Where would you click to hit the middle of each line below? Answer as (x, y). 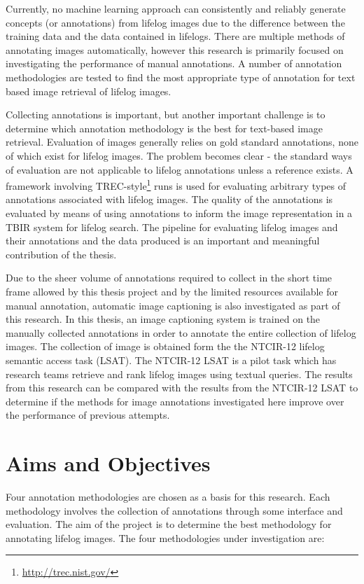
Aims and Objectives (108, 463)
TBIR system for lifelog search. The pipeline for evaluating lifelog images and (172, 227)
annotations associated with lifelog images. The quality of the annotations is (169, 199)
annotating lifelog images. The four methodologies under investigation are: (165, 537)
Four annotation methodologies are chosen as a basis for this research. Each (168, 496)
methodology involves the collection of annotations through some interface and (174, 510)
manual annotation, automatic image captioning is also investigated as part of (173, 305)
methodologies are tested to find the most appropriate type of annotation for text (181, 77)
